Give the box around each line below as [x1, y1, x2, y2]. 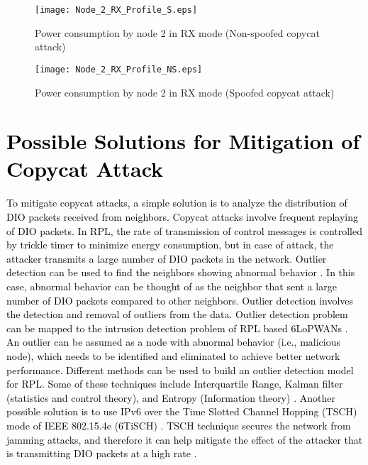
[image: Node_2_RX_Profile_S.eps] [35, 5, 198, 15]
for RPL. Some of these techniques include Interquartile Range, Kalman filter [6, 376, 343, 391]
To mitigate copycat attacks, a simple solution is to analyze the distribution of [6, 195, 347, 210]
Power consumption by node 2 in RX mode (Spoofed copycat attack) [35, 84, 335, 99]
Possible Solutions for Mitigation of [6, 126, 360, 155]
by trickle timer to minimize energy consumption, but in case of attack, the [6, 237, 334, 252]
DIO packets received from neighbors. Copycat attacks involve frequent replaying [6, 209, 359, 224]
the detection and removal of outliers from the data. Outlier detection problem [6, 307, 348, 322]
